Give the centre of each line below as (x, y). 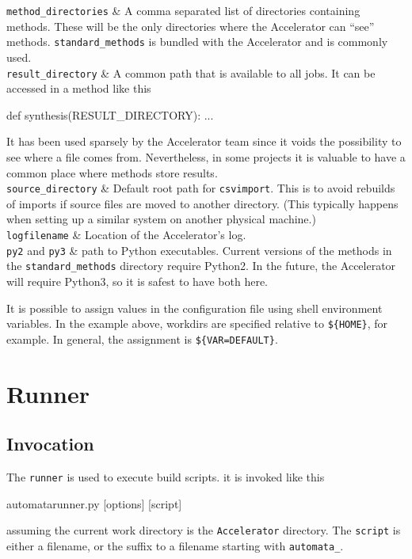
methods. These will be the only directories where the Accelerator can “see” (191, 26)
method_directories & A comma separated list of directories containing (183, 10)
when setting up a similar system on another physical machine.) (161, 219)
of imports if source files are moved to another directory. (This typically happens (202, 203)
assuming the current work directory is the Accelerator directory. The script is (204, 530)
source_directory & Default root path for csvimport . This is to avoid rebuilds (201, 188)
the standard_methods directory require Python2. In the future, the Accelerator (201, 266)
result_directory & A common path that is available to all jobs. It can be (191, 72)
